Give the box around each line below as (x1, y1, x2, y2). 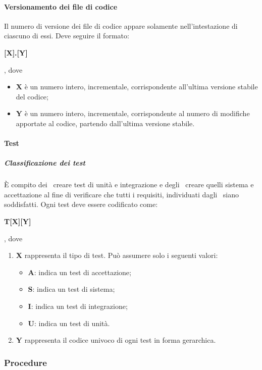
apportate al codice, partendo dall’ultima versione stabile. (16, 118, 195, 128)
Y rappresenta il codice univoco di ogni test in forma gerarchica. (16, 335, 216, 345)
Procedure (4, 356, 47, 368)
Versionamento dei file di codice (4, 1, 118, 12)
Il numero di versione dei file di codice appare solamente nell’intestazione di (4, 20, 238, 31)
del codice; (16, 91, 48, 101)
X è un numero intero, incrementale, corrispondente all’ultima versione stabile (16, 81, 258, 92)
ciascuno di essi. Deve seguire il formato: (4, 30, 129, 41)
